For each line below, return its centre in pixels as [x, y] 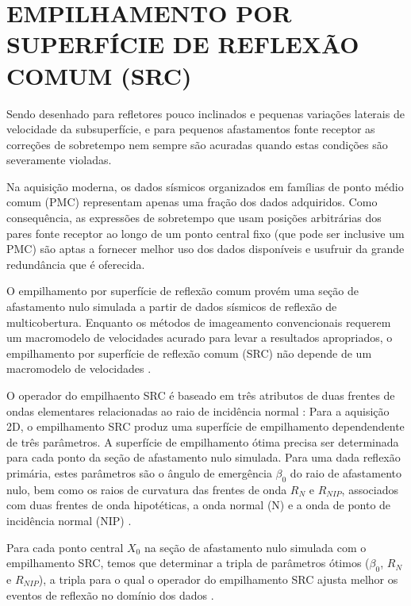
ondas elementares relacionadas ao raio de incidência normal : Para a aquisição [198, 410]
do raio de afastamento [346, 472]
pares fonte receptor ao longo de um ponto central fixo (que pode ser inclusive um [205, 233]
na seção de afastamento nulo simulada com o [255, 547]
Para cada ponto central [65, 547]
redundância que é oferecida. [76, 264]
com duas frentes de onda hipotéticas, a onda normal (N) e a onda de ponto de [199, 505]
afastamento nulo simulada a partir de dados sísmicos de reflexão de [172, 307]
